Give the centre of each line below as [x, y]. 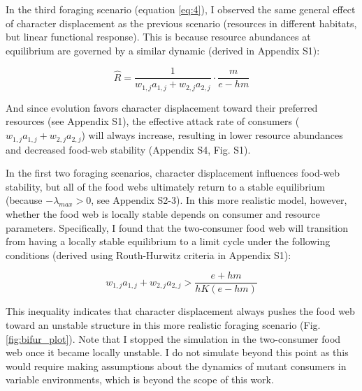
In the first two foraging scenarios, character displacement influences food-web [173, 173]
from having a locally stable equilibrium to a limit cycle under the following [168, 241]
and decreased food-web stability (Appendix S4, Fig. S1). [128, 149]
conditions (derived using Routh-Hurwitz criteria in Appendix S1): [149, 254]
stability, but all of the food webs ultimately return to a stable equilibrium [165, 186]
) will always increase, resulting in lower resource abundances [212, 135]
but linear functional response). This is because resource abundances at [158, 37]
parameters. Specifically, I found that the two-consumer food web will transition [177, 227]
